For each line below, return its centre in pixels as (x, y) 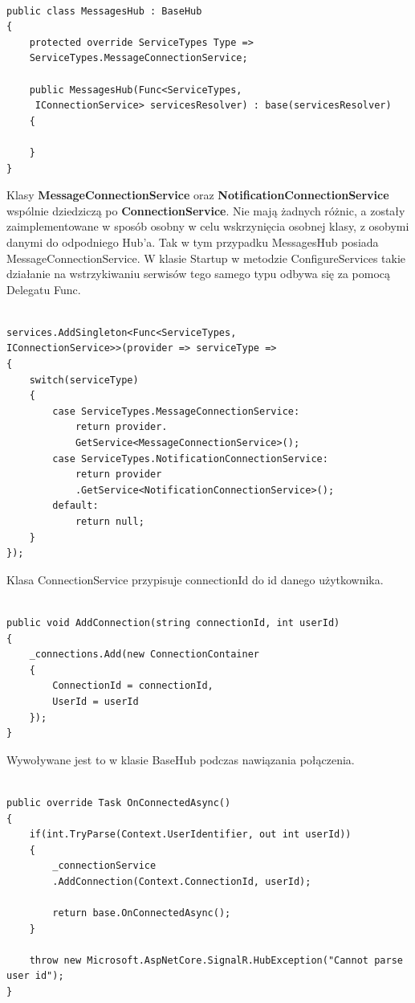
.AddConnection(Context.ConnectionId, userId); (182, 881)
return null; (110, 522)
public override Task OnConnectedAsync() (119, 802)
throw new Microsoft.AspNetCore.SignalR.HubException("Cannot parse (216, 960)
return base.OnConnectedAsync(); (142, 913)
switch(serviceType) (84, 380)
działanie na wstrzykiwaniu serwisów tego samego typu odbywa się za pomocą (199, 274)
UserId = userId (96, 701)
